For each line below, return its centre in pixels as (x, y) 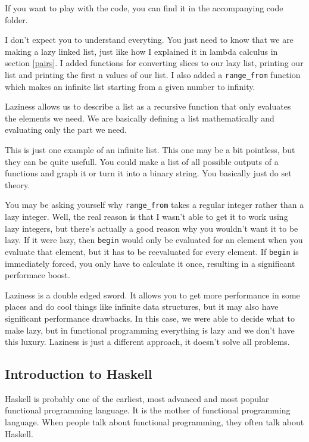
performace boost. (38, 275)
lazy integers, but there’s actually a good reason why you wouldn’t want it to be (152, 228)
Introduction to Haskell (79, 374)
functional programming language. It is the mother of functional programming (148, 410)
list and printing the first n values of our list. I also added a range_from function (153, 74)
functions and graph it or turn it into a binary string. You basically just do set (148, 173)
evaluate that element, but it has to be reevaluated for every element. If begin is (152, 251)
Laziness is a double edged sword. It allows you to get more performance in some (152, 295)
